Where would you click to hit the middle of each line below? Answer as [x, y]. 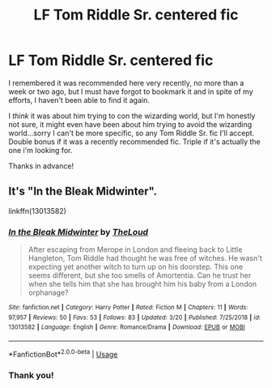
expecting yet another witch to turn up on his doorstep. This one [136, 267]
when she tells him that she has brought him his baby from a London [142, 284]
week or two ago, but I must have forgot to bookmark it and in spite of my [131, 92]
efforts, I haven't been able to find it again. [79, 100]
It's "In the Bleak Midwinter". [83, 192]
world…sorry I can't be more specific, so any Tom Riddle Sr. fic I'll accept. [132, 133]
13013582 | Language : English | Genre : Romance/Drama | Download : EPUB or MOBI [127, 327]
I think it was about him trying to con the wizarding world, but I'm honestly [132, 116]
